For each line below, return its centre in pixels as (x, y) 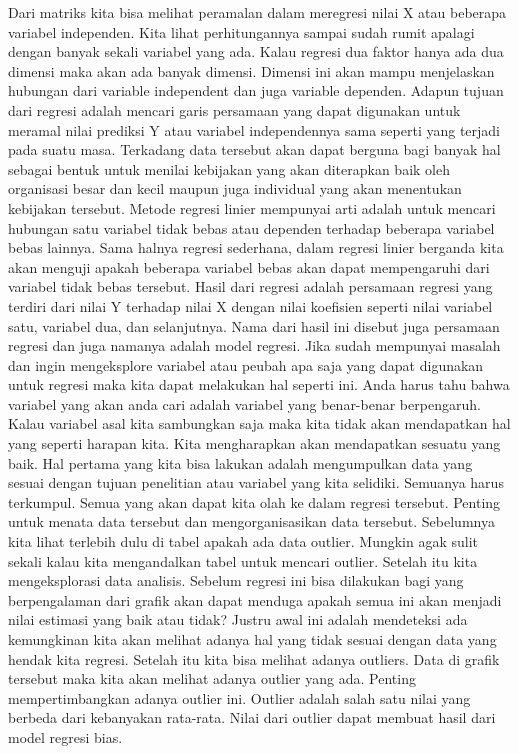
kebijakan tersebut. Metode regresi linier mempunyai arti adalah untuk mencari (252, 207)
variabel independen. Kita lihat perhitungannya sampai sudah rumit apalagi (241, 31)
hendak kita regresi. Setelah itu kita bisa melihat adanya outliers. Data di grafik (254, 658)
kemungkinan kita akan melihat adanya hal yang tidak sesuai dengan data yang (252, 639)
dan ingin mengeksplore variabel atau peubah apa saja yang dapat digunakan (246, 364)
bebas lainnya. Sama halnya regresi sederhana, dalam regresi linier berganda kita (256, 247)
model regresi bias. (65, 736)
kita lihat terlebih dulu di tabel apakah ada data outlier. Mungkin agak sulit (243, 541)
